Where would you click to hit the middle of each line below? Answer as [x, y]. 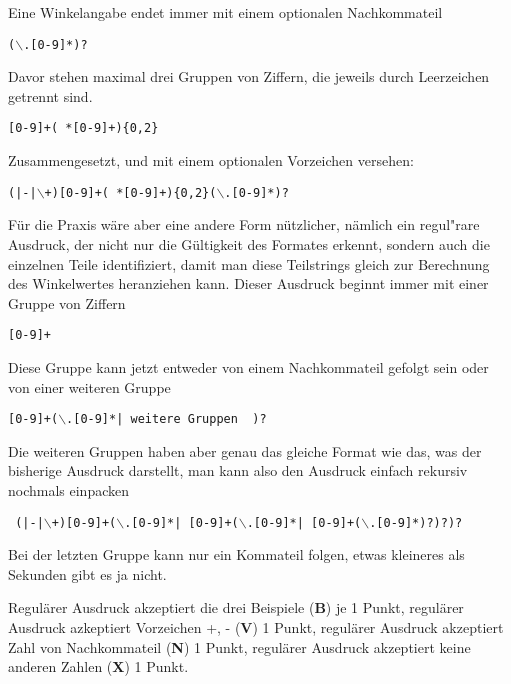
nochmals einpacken [69, 490]
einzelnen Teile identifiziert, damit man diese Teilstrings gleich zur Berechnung [249, 263]
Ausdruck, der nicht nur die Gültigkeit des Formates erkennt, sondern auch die [249, 243]
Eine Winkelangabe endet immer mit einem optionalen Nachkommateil [225, 12]
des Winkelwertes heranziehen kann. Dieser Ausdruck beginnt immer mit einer [248, 283]
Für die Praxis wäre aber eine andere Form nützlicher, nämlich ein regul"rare [244, 224]
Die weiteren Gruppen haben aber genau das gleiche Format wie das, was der [245, 450]
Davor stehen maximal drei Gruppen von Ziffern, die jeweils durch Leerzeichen [249, 76]
